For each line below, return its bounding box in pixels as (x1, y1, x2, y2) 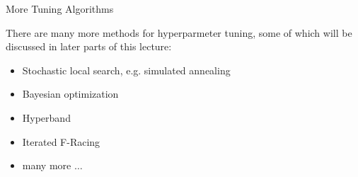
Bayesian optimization (22, 86, 119, 101)
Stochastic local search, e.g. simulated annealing (22, 62, 231, 77)
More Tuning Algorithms (6, 1, 114, 16)
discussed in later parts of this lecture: (6, 39, 172, 54)
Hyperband (22, 110, 71, 125)
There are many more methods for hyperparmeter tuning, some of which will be (6, 25, 352, 40)
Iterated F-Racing (22, 134, 100, 149)
